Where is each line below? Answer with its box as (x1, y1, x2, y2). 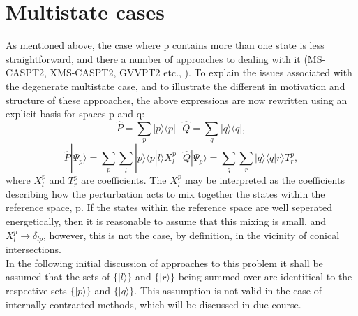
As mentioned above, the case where (6, 38, 161, 52)
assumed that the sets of (6, 269, 110, 284)
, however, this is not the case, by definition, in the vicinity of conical (43, 227, 340, 242)
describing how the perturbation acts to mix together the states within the (6, 186, 325, 201)
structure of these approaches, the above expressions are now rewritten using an (6, 92, 348, 107)
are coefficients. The (81, 173, 167, 187)
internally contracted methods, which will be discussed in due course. (6, 296, 301, 311)
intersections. (6, 242, 61, 257)
